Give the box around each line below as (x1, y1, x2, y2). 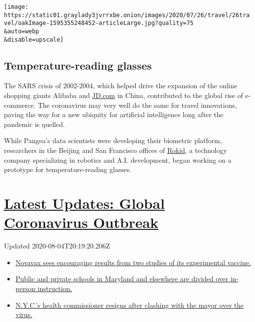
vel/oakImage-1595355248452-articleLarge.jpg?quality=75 (4, 20, 194, 27)
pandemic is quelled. (4, 119, 65, 129)
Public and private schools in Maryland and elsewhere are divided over (15, 273, 229, 284)
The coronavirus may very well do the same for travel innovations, (38, 99, 237, 110)
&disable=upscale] (4, 36, 64, 43)
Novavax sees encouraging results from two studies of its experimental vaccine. (15, 257, 251, 267)
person (15, 283, 35, 293)
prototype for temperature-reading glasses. (4, 164, 131, 174)
